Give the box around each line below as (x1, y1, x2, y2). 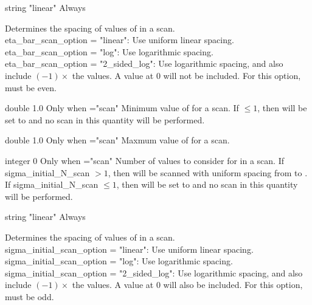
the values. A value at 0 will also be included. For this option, (72, 278, 303, 291)
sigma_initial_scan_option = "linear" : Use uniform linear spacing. (5, 242, 254, 255)
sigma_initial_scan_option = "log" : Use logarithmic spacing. (5, 255, 233, 267)
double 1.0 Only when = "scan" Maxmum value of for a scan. (5, 134, 230, 146)
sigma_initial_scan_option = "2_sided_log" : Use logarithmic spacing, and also (5, 266, 303, 279)
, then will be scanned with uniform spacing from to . (108, 166, 308, 179)
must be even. (5, 81, 57, 94)
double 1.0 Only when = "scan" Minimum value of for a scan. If (5, 101, 239, 114)
